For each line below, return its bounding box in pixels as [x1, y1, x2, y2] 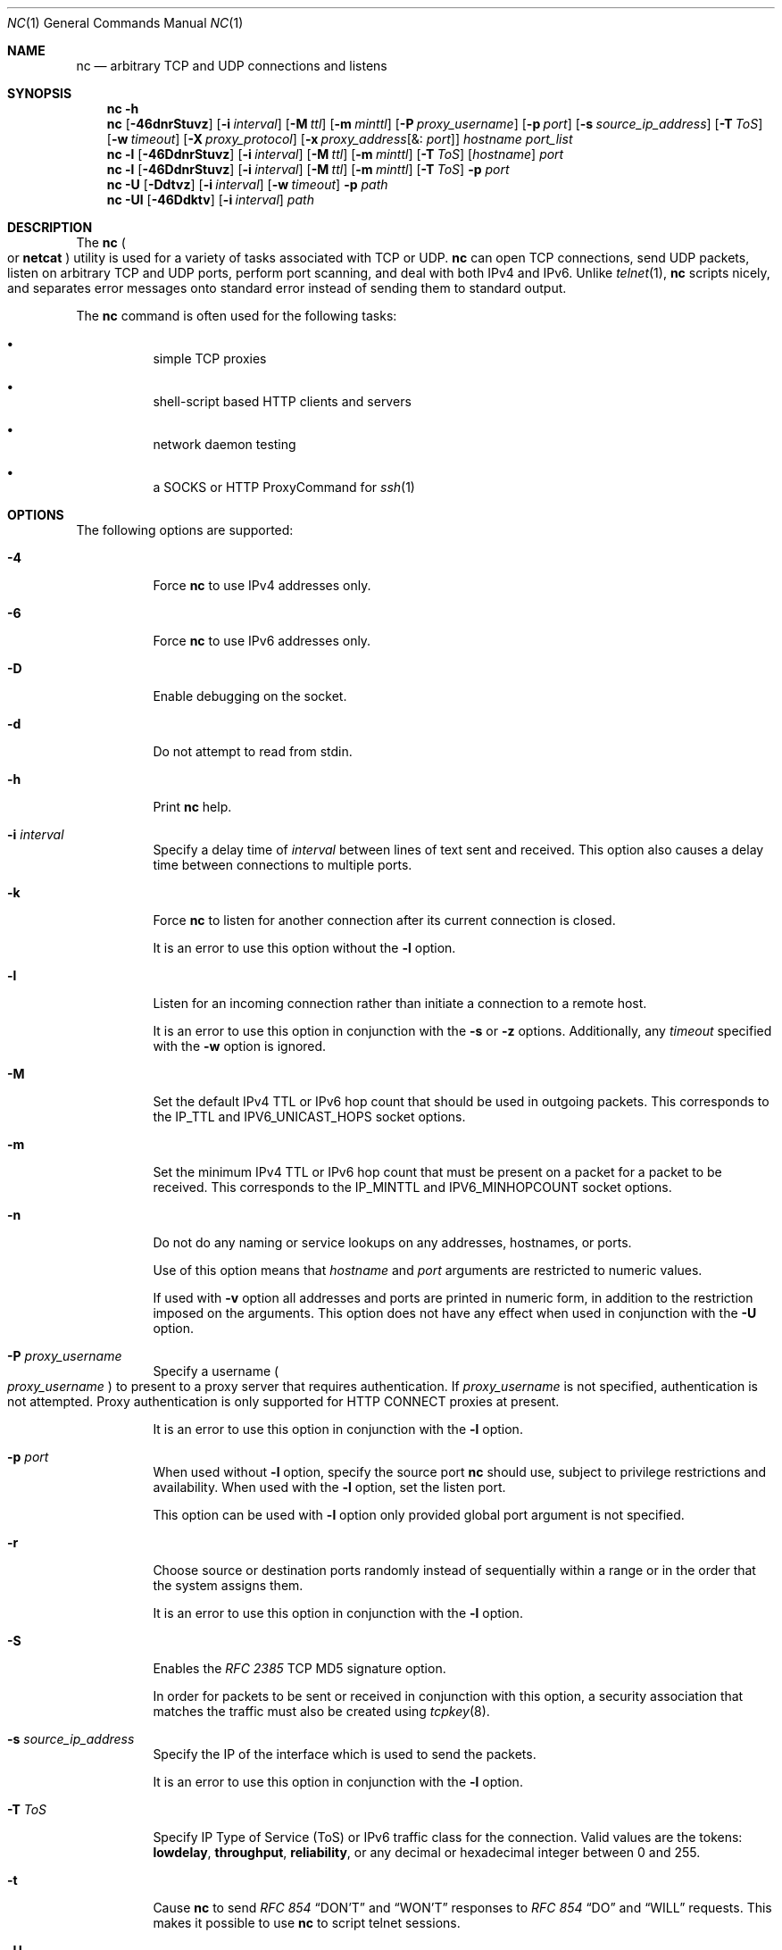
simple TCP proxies [153, 351, 267, 366]
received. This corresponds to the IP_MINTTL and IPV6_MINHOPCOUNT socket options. [153, 1179, 672, 1195]
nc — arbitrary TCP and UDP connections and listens [76, 58, 387, 73]
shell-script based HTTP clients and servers [153, 394, 412, 409]
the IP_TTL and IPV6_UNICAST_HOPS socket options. [153, 1109, 466, 1124]
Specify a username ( [153, 1363, 279, 1379]
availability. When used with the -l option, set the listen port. [153, 1479, 506, 1495]
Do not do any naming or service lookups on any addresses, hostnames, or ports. [153, 1235, 632, 1250]
